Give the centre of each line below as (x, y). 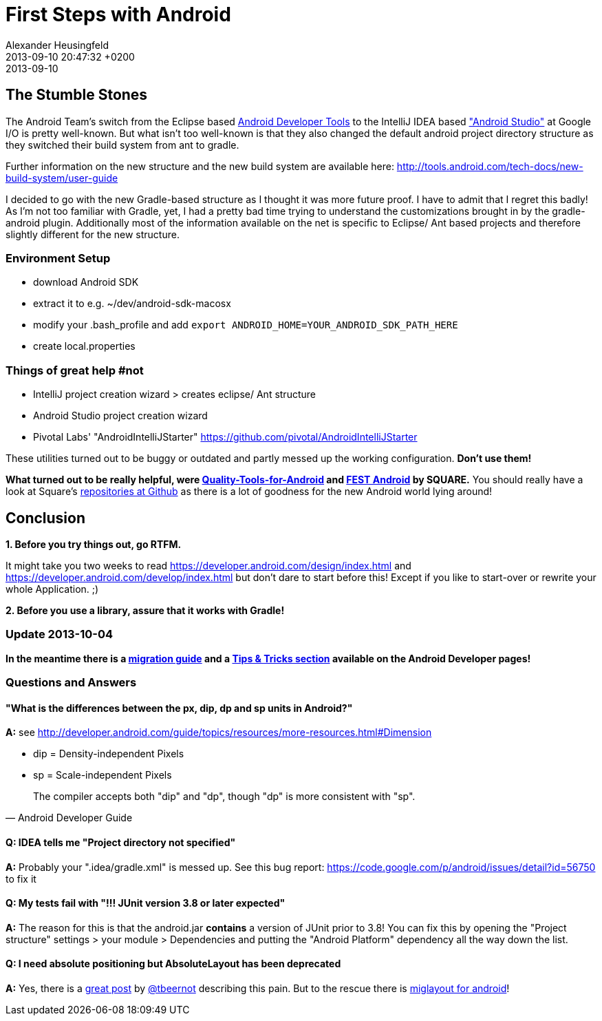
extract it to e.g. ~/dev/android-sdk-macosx (132, 304)
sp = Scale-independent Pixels (103, 775)
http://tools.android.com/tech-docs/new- (490, 166)
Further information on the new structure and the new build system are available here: (200, 166)
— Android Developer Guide (69, 818)
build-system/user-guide (62, 178)
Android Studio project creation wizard (120, 416)
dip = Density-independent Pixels (109, 754)
